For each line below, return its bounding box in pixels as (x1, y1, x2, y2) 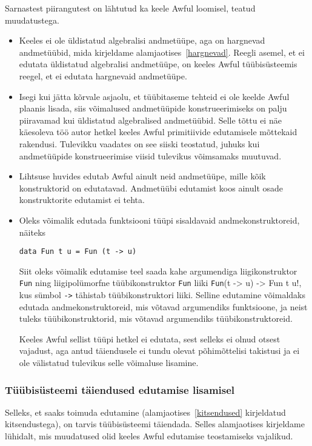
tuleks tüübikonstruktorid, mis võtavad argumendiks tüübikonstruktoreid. (19, 312, 293, 325)
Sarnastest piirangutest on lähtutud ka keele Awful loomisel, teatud (5, 2, 256, 14)
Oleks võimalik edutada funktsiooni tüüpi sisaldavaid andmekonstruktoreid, (19, 213, 300, 226)
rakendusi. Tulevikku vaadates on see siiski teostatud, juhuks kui (19, 137, 260, 150)
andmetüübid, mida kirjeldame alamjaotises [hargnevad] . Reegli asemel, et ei (19, 45, 305, 58)
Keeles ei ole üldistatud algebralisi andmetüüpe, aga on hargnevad (19, 34, 265, 47)
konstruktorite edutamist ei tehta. (19, 193, 145, 206)
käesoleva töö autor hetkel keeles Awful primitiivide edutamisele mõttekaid (19, 125, 297, 138)
